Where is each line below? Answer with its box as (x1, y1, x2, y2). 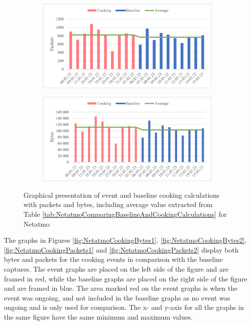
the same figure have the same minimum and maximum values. (4, 311, 193, 322)
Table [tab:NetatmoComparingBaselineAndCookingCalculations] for (23, 209, 227, 219)
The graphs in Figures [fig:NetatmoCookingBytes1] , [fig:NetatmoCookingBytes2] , (4, 235, 247, 245)
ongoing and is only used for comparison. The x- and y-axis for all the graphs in (4, 302, 244, 312)
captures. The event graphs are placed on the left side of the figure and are (4, 264, 228, 274)
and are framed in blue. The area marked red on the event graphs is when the (4, 283, 238, 293)
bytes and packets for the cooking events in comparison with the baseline (4, 254, 223, 264)
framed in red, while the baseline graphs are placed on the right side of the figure (4, 273, 248, 283)
